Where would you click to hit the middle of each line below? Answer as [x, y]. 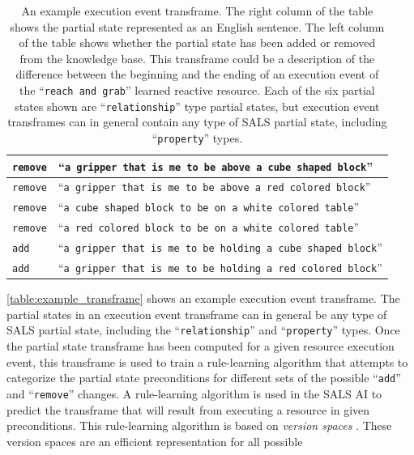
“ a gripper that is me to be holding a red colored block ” [220, 268]
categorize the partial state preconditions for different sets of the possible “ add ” [204, 378]
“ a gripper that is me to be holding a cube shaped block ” [220, 247]
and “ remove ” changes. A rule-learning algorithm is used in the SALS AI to [194, 393]
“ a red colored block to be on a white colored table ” [209, 227]
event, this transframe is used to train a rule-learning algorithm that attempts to [207, 361]
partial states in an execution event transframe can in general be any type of [197, 314]
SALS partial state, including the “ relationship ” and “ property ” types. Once [203, 330]
